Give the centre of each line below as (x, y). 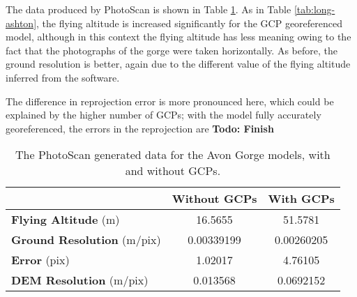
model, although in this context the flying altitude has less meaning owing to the (178, 37)
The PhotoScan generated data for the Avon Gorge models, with (173, 155)
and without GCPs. (173, 171)
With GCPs (301, 199)
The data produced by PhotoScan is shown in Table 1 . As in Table (149, 9)
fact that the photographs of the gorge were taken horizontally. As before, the (172, 50)
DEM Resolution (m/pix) (80, 280)
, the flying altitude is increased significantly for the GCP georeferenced (189, 23)
